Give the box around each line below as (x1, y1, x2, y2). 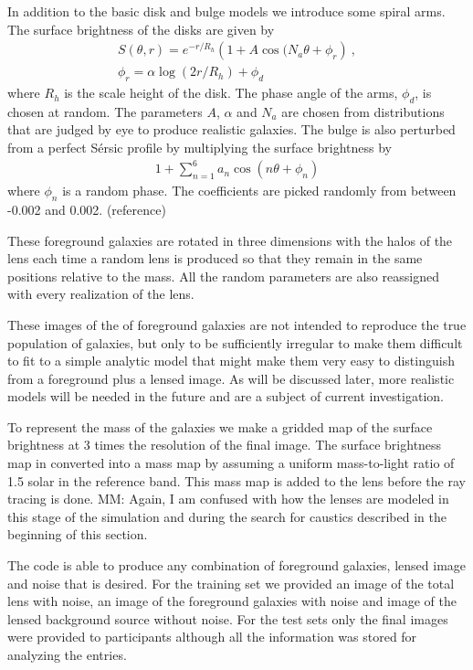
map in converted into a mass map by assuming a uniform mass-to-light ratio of (7, 453, 455, 473)
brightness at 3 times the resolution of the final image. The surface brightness (7, 435, 442, 454)
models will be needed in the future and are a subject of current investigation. (7, 387, 444, 406)
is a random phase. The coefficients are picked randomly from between (62, 181, 457, 200)
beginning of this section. (7, 525, 148, 544)
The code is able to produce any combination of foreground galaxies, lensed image (7, 556, 467, 575)
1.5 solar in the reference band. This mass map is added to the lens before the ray (7, 471, 466, 490)
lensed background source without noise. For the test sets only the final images (7, 609, 448, 628)
